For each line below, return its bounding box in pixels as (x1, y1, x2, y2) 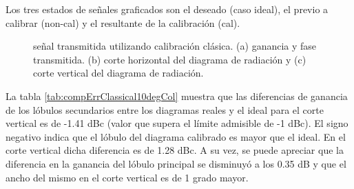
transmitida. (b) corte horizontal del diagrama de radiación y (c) (33, 52, 306, 66)
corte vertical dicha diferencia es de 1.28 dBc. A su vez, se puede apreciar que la (6, 143, 344, 157)
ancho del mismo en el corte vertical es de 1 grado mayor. (6, 170, 249, 184)
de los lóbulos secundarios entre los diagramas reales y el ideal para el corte (6, 102, 324, 117)
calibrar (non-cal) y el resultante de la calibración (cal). (6, 15, 240, 30)
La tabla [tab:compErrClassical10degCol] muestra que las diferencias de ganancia (6, 88, 348, 103)
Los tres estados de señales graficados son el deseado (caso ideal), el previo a (6, 2, 329, 16)
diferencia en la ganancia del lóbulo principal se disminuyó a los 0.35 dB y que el (6, 156, 346, 170)
